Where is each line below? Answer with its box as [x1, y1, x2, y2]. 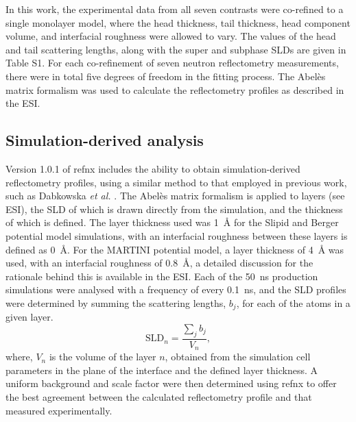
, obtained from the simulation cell [165, 349, 311, 364]
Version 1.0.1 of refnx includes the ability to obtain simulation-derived [5, 161, 300, 175]
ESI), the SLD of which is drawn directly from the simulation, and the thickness [5, 201, 343, 216]
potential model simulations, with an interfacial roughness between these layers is [5, 228, 348, 243]
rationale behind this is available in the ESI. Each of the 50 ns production [5, 269, 318, 283]
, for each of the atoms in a [236, 295, 351, 310]
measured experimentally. [5, 403, 112, 417]
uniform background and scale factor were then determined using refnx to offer [5, 376, 337, 390]
